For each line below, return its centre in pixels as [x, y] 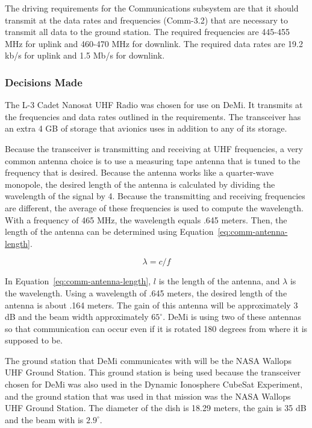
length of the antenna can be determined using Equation [109, 232]
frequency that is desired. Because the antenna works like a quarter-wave [139, 172]
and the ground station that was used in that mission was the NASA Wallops [148, 396]
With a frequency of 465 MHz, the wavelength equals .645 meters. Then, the [146, 219]
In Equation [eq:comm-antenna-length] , [78, 281]
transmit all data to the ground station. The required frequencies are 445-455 [147, 32]
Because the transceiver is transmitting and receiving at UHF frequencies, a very [154, 148]
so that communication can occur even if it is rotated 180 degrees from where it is [156, 328]
